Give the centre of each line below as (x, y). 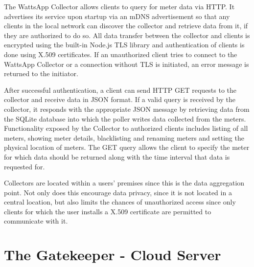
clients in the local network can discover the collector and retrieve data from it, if (126, 26)
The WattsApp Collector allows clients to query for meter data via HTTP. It (119, 6)
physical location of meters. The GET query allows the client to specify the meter (127, 147)
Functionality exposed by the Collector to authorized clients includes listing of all (126, 128)
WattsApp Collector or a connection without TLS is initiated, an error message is (127, 64)
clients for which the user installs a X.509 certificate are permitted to (108, 211)
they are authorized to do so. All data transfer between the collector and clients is (127, 35)
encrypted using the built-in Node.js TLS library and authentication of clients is (124, 45)
